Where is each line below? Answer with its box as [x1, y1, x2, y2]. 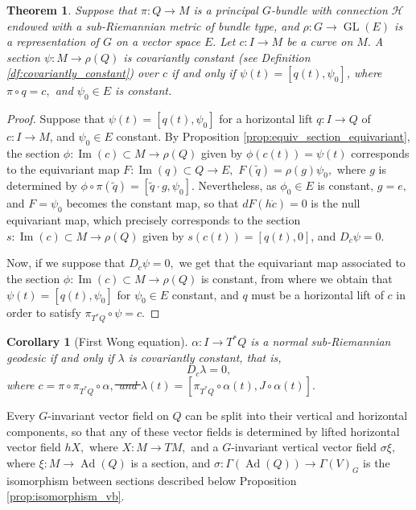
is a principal [193, 2, 258, 18]
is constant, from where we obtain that [200, 269, 393, 286]
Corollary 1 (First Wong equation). [6, 333, 188, 350]
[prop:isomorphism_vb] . [6, 487, 125, 504]
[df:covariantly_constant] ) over [6, 64, 159, 81]
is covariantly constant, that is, [128, 348, 282, 365]
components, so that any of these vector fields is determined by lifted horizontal [6, 422, 400, 439]
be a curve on [286, 33, 353, 50]
